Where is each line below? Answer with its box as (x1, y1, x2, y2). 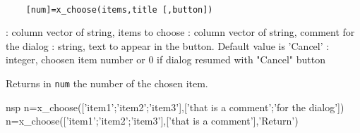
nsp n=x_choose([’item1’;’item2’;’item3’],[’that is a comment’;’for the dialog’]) (6, 99, 344, 114)
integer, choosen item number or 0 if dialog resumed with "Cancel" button (6, 52, 325, 67)
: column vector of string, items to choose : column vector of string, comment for (6, 25, 355, 39)
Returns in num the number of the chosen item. (6, 76, 208, 91)
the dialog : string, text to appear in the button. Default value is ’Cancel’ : (6, 38, 330, 53)
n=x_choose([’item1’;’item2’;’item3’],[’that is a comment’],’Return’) (6, 113, 299, 128)
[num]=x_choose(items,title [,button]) (25, 4, 213, 15)
